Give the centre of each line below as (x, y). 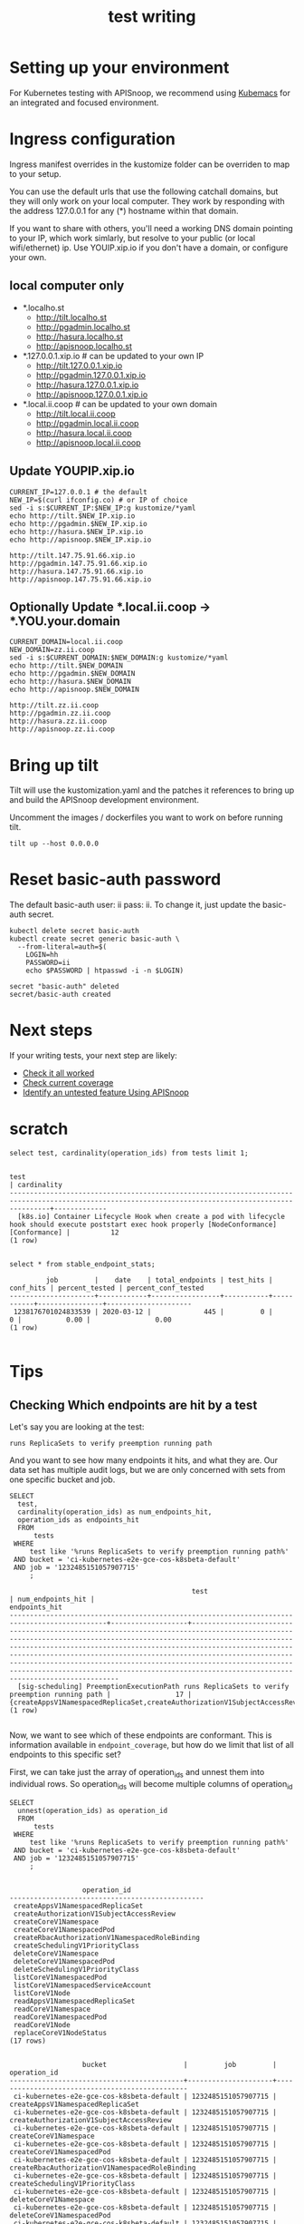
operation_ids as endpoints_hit (79, 1520)
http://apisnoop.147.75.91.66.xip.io (81, 579)
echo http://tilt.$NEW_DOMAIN (66, 666)
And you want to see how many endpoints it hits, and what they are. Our (144, 1460)
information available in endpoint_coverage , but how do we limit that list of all (152, 1745)
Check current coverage (68, 1083)
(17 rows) (28, 2041)
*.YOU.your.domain (65, 621)
